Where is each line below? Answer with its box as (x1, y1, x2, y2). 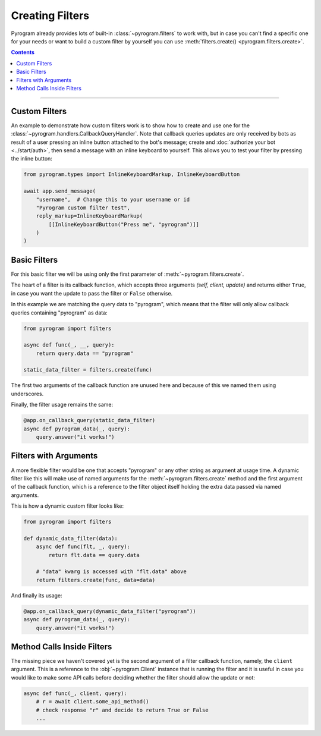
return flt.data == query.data (48, 552, 140, 558)
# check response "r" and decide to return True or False (36, 706, 209, 713)
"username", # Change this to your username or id (36, 196, 190, 203)
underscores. (11, 390, 44, 397)
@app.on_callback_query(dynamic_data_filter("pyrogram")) (23, 608, 196, 615)
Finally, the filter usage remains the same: (11, 401, 113, 408)
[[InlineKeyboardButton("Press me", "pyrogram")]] (48, 221, 199, 228)
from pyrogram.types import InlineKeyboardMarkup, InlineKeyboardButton (23, 171, 240, 178)
